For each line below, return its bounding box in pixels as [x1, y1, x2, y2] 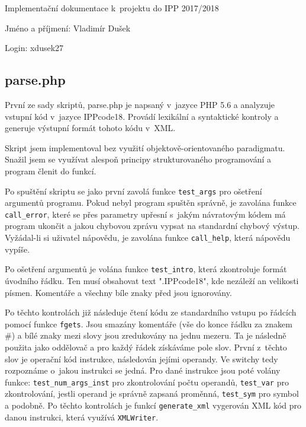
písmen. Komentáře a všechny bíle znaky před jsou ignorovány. [5, 286, 232, 298]
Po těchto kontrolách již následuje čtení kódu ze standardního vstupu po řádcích [5, 306, 297, 318]
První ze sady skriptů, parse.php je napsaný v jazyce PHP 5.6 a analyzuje [5, 98, 275, 110]
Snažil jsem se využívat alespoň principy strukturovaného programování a [5, 153, 272, 165]
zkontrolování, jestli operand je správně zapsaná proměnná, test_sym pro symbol [5, 387, 299, 400]
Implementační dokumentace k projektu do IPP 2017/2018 [5, 2, 219, 14]
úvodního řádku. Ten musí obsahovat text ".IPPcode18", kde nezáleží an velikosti [5, 274, 299, 286]
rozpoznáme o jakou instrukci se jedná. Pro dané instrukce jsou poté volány [5, 364, 281, 377]
